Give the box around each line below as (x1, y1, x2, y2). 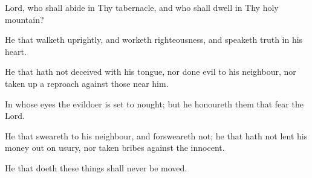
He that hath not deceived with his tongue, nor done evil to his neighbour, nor (5, 65, 296, 78)
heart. (5, 45, 27, 57)
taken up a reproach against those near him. (5, 77, 169, 89)
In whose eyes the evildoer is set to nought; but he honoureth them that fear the (5, 97, 304, 110)
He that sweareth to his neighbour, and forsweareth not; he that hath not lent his (5, 129, 308, 142)
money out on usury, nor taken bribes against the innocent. (5, 141, 225, 154)
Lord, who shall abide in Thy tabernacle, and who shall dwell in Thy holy (5, 1, 279, 13)
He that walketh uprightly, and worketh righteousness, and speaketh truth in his (5, 33, 303, 46)
